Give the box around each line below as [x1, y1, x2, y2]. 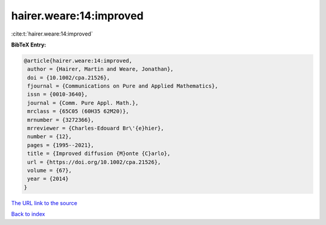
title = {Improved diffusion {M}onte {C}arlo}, [27, 150, 171, 157]
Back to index [11, 211, 45, 218]
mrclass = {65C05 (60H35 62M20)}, [27, 108, 129, 115]
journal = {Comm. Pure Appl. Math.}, [27, 100, 139, 106]
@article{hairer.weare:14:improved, [24, 57, 133, 64]
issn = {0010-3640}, [27, 91, 88, 98]
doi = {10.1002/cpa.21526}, [27, 74, 110, 81]
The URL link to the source [11, 199, 78, 206]
